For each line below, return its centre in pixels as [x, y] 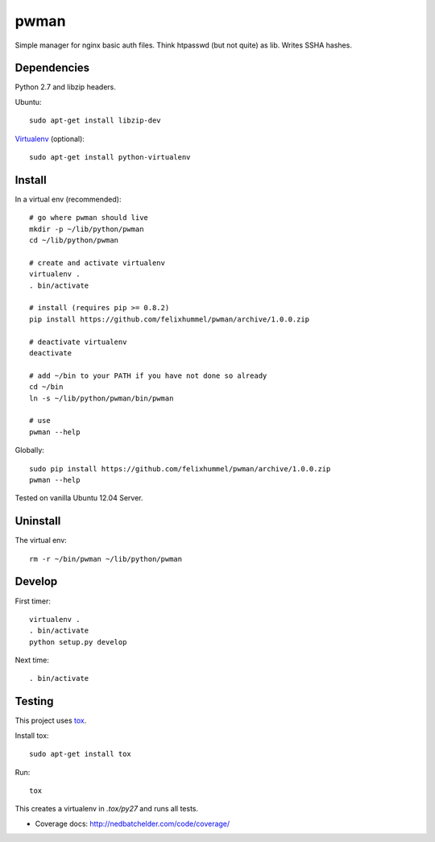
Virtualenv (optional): [50, 139]
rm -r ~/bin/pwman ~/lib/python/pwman [106, 559]
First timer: [33, 601]
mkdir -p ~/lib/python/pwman [87, 229]
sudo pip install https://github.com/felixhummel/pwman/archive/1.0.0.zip [180, 469]
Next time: [32, 660]
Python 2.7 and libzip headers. [65, 87]
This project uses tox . [51, 720]
